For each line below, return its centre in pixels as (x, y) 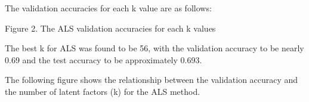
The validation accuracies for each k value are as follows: (108, 8)
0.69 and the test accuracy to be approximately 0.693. (103, 59)
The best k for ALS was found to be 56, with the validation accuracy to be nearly (154, 48)
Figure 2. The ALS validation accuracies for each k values (110, 28)
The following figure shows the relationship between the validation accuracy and (152, 80)
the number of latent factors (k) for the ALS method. (103, 91)
